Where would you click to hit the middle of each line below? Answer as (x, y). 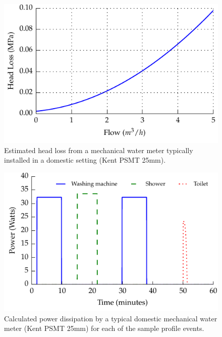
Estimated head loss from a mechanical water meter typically (99, 150)
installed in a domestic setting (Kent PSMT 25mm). (85, 160)
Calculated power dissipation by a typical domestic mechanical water (111, 318)
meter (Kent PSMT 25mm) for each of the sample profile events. (104, 328)
